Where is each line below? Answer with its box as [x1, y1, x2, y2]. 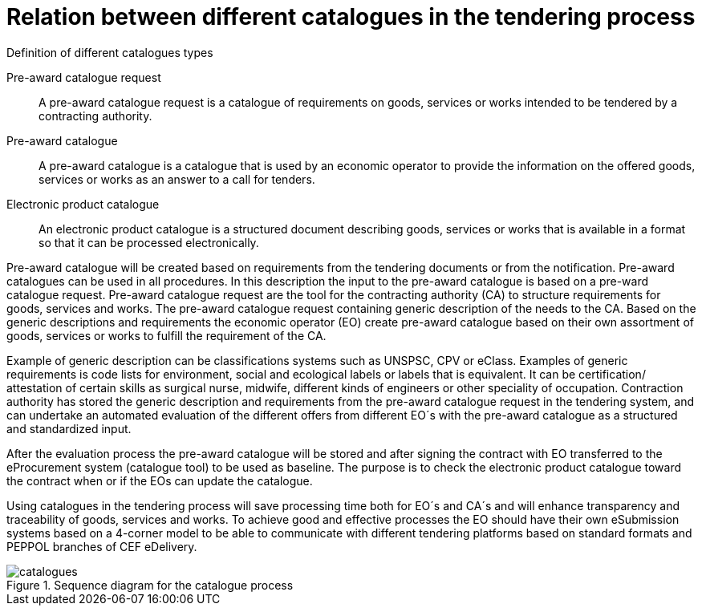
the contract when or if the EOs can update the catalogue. [6, 473, 313, 488]
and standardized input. [6, 421, 132, 436]
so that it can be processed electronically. [39, 235, 259, 249]
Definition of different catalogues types [6, 45, 213, 59]
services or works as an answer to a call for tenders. [39, 172, 315, 186]
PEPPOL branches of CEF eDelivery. [6, 539, 197, 553]
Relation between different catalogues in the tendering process [6, 3, 696, 30]
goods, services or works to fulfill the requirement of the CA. [6, 328, 327, 342]
